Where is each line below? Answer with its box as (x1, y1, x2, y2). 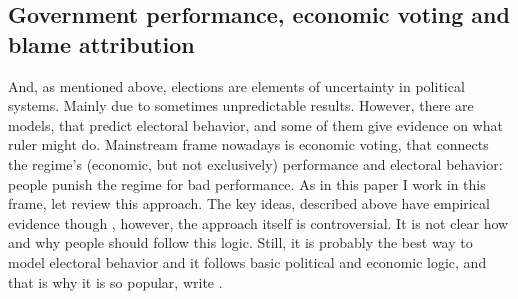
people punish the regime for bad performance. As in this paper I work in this (8, 173, 486, 194)
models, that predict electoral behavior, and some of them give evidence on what (8, 114, 503, 135)
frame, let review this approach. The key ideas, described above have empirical (8, 193, 490, 214)
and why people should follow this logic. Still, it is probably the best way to (8, 232, 473, 253)
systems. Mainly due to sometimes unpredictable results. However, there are (8, 95, 474, 116)
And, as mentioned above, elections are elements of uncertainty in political (8, 75, 465, 96)
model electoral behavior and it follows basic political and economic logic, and (8, 251, 487, 272)
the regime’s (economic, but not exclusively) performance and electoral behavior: (8, 153, 503, 174)
